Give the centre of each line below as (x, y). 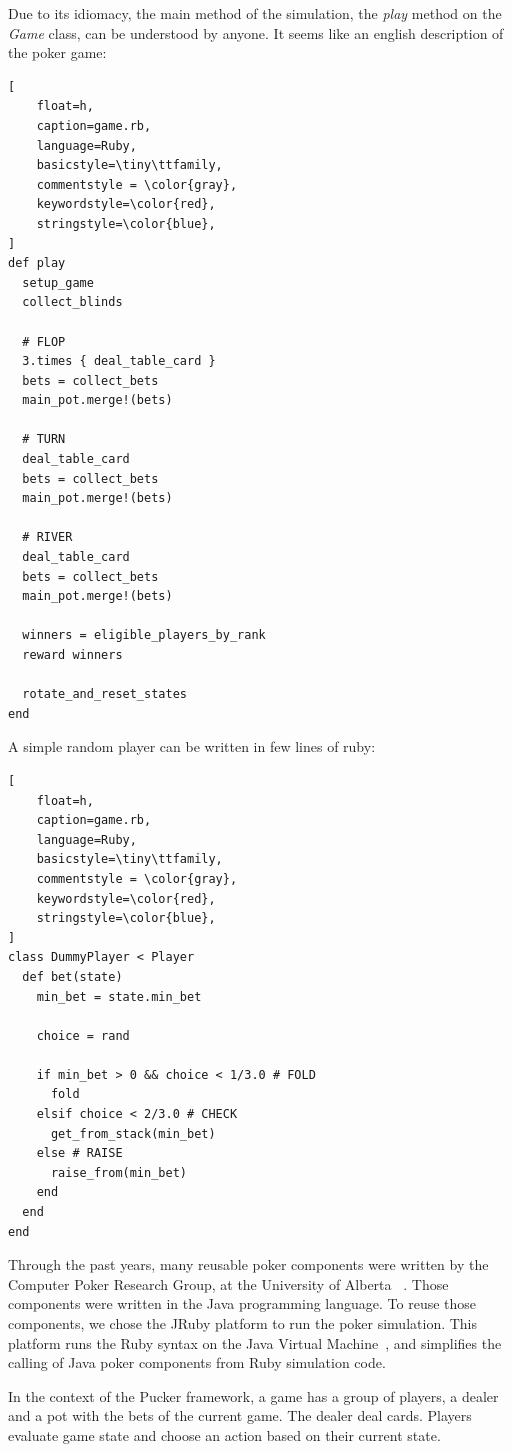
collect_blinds (72, 302)
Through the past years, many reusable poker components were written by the (248, 1264)
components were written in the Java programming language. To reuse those (242, 1303)
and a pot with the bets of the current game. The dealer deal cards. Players (240, 1415)
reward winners (72, 655)
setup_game (58, 282)
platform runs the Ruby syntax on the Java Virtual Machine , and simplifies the (255, 1342)
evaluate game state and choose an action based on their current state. (224, 1434)
